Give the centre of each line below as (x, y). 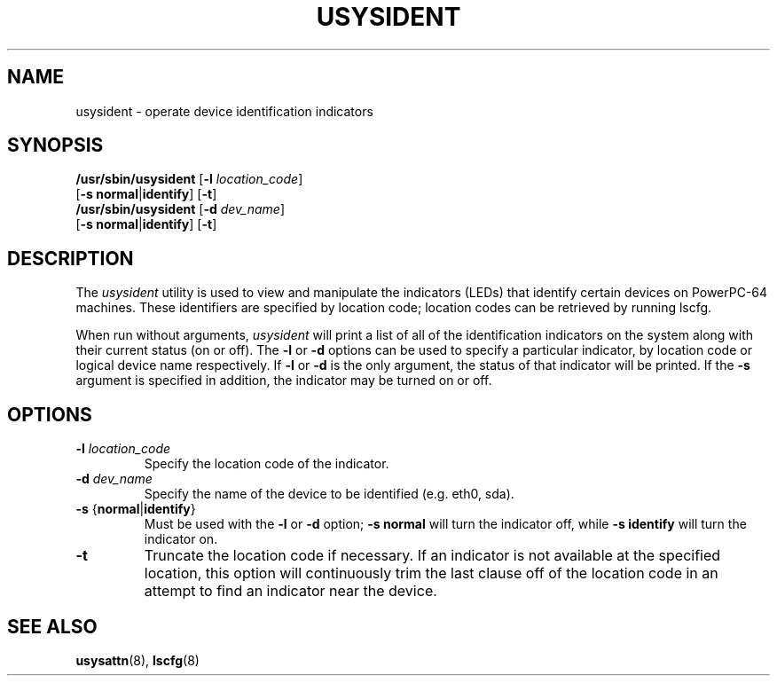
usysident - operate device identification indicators (224, 111)
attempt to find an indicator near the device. (290, 591)
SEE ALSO (52, 626)
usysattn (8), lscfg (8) (137, 660)
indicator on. (181, 539)
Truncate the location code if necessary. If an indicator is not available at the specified (432, 556)
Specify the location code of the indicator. (267, 464)
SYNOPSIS (55, 145)
